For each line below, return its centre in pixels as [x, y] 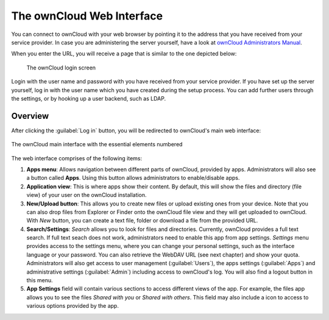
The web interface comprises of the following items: [77, 158]
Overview [30, 116]
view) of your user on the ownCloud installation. [87, 195]
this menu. [40, 280]
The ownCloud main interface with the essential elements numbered [97, 144]
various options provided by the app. [73, 306]
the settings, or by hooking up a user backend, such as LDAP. [89, 98]
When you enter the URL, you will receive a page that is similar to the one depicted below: [124, 54]
